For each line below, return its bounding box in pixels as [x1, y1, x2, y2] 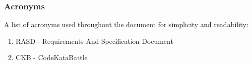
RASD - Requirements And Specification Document [15, 35, 173, 46]
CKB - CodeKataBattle [15, 52, 88, 63]
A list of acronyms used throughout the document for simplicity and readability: [4, 19, 249, 30]
